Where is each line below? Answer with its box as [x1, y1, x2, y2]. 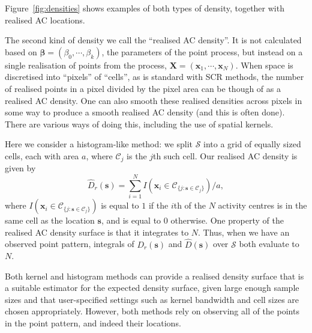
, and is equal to [101, 214, 161, 227]
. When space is [235, 58, 293, 71]
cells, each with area [5, 149, 79, 162]
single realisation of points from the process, [5, 58, 167, 71]
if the [148, 199, 169, 212]
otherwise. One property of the [170, 214, 284, 227]
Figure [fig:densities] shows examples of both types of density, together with [5, 2, 284, 14]
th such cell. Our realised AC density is [153, 149, 298, 162]
